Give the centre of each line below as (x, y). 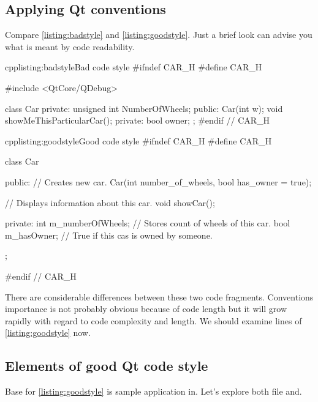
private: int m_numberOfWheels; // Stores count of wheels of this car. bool (148, 223)
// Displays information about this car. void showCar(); (110, 202)
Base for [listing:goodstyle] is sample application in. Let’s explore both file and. (153, 391)
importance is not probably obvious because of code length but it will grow (146, 309)
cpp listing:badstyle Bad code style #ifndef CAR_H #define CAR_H (134, 67)
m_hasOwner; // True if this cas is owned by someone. (109, 235)
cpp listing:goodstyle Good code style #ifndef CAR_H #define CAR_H (138, 140)
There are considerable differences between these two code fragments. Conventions (159, 296)
